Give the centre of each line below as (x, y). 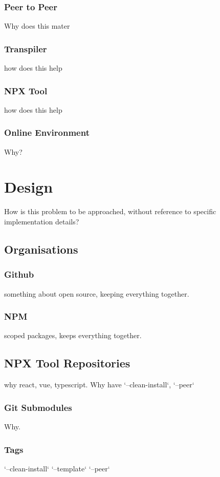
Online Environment (47, 132)
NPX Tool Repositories (67, 363)
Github (19, 274)
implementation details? (42, 221)
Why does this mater (37, 26)
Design (29, 187)
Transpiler (26, 48)
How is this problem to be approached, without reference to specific (110, 211)
